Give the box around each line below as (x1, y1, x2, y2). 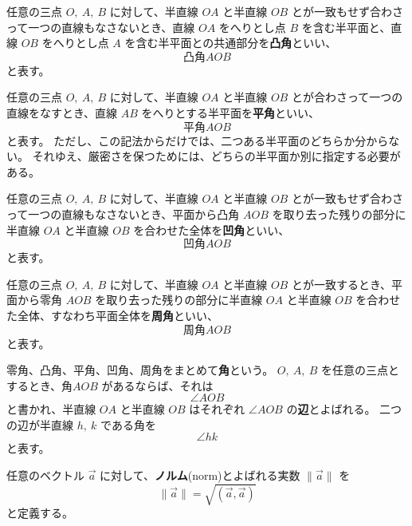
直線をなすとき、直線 (6, 104, 118, 121)
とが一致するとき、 (291, 275, 391, 292)
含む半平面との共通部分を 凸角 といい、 (135, 34, 337, 51)
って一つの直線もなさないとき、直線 (6, 18, 195, 35)
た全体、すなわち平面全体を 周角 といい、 (6, 307, 218, 323)
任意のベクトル (6, 467, 84, 484)
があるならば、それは (101, 377, 214, 394)
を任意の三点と (320, 362, 399, 378)
